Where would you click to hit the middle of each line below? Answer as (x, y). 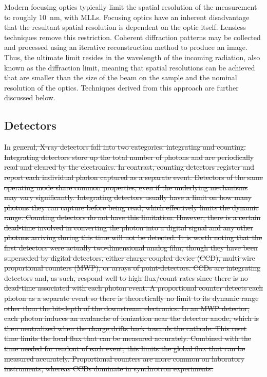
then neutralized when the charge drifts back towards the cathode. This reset (126, 328)
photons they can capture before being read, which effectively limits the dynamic (131, 207)
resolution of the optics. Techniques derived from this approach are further (121, 87)
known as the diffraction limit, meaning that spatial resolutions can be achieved (130, 67)
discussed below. (30, 97)
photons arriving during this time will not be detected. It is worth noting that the (133, 237)
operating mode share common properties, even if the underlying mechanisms (126, 187)
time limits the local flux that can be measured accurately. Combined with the (128, 338)
